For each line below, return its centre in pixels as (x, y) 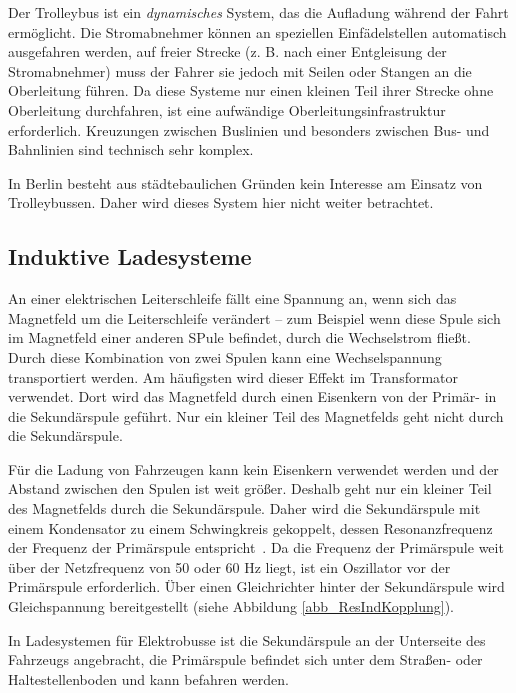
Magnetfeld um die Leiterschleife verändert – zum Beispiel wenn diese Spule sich (254, 317)
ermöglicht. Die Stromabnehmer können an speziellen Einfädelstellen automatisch (257, 31)
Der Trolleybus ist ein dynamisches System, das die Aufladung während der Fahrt (258, 12)
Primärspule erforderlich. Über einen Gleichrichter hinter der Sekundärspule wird (256, 586)
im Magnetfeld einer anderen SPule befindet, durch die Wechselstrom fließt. (239, 337)
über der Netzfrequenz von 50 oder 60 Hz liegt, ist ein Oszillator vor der (229, 566)
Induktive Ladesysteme (130, 256)
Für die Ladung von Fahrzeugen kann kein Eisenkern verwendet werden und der (253, 468)
